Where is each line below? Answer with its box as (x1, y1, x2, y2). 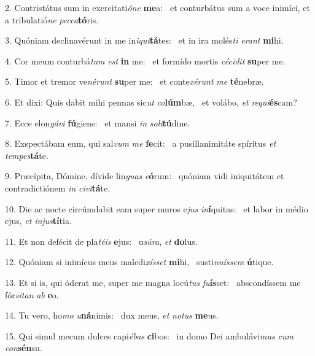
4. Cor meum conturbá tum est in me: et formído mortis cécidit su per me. (5, 54, 286, 67)
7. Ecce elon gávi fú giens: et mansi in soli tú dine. (5, 116, 190, 129)
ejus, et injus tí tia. (5, 214, 72, 227)
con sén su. (5, 341, 42, 354)
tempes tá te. (5, 149, 49, 161)
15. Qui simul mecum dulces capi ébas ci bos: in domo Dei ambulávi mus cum (5, 329, 294, 342)
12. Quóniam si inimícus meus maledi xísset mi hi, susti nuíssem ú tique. (5, 255, 274, 268)
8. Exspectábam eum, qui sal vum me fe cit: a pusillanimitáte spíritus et (5, 137, 276, 150)
